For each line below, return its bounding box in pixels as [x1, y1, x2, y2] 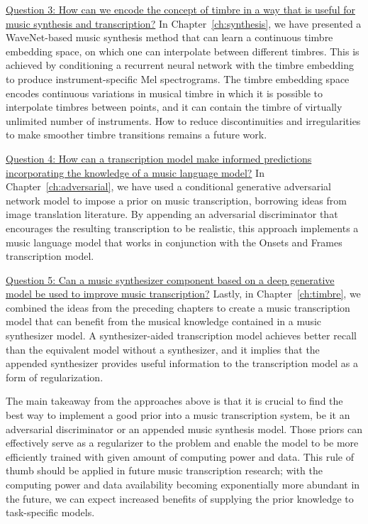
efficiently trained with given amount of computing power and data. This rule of [6, 449, 354, 464]
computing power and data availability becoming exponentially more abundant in [6, 477, 360, 491]
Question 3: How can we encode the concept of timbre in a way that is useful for [6, 2, 355, 16]
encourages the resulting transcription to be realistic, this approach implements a [6, 220, 359, 235]
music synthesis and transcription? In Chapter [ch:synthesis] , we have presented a [6, 16, 362, 31]
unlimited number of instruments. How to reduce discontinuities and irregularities [6, 113, 361, 128]
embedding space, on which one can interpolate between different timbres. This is [6, 43, 359, 58]
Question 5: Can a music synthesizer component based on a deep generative [6, 272, 335, 287]
